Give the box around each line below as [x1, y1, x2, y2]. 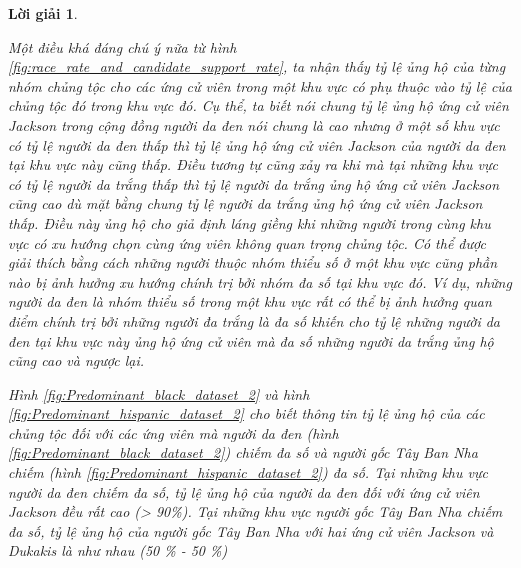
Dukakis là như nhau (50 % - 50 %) [8, 540, 228, 561]
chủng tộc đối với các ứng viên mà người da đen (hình [8, 422, 339, 443]
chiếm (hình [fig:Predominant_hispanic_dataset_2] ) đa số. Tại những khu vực [8, 462, 488, 483]
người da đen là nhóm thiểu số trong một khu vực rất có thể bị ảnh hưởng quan [8, 291, 492, 312]
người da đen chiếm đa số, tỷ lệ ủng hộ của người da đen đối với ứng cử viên [8, 481, 480, 502]
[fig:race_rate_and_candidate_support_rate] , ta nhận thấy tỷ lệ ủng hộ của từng [8, 56, 506, 77]
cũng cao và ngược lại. [8, 350, 144, 371]
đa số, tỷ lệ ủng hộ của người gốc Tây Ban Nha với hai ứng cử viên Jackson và [8, 520, 494, 541]
